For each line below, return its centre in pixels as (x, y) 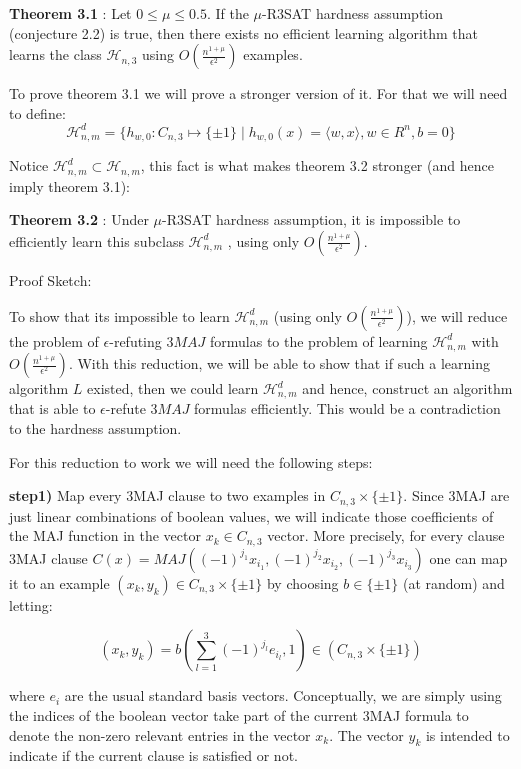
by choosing (302, 582)
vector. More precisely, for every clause (386, 535)
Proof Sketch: (50, 279)
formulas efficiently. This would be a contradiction (347, 408)
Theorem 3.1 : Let (70, 13)
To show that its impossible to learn (119, 315)
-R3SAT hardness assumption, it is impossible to (311, 219)
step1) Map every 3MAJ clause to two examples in (167, 495)
